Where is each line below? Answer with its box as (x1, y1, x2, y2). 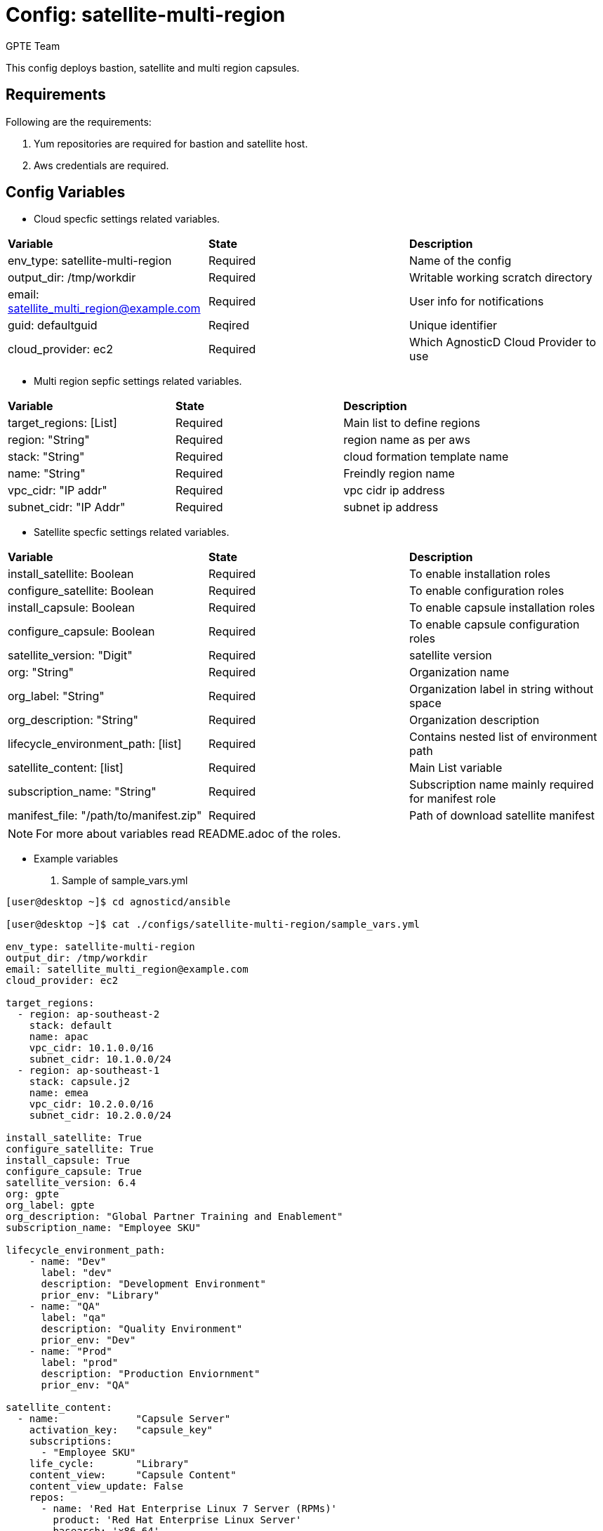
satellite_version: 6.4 (6, 1177, 136, 1189)
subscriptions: (29, 1435, 112, 1447)
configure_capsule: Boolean (8, 624, 155, 639)
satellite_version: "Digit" (8, 648, 133, 663)
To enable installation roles (409, 567, 550, 581)
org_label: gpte (6, 1200, 95, 1211)
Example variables (34, 853, 119, 865)
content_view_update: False (29, 1480, 183, 1492)
